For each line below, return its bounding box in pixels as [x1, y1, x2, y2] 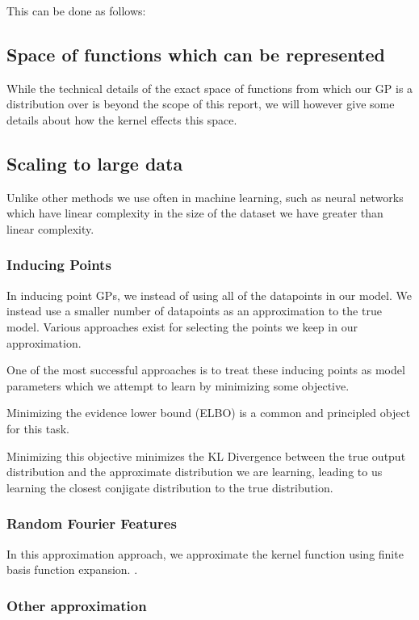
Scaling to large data [6, 150, 183, 175]
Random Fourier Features [6, 513, 177, 534]
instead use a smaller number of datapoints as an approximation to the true [6, 302, 382, 319]
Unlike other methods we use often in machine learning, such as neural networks [6, 188, 404, 205]
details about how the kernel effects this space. [6, 111, 237, 128]
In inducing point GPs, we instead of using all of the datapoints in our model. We [6, 286, 412, 303]
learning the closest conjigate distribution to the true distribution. [6, 479, 333, 496]
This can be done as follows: [6, 2, 146, 19]
